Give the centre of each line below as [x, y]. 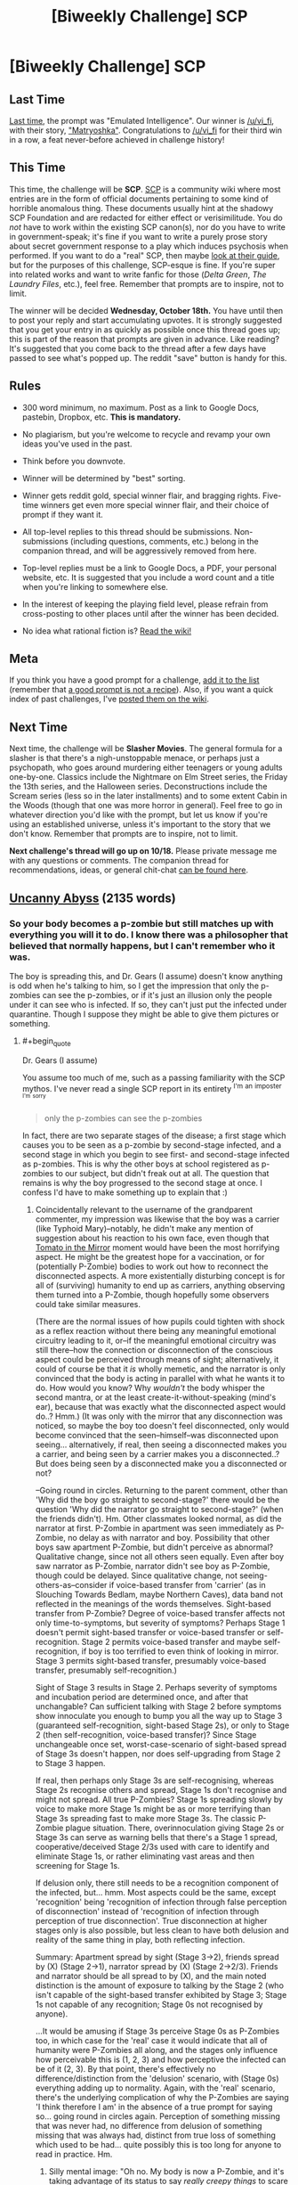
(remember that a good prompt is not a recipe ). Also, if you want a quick [141, 690]
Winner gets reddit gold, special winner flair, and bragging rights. [141, 495]
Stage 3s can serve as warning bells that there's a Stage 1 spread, [157, 1837]
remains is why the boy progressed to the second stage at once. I [142, 1183]
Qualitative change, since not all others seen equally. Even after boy [160, 1556]
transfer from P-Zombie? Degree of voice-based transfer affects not [160, 1613]
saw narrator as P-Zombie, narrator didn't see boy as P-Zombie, [153, 1566]
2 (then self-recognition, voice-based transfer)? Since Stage [146, 1734]
